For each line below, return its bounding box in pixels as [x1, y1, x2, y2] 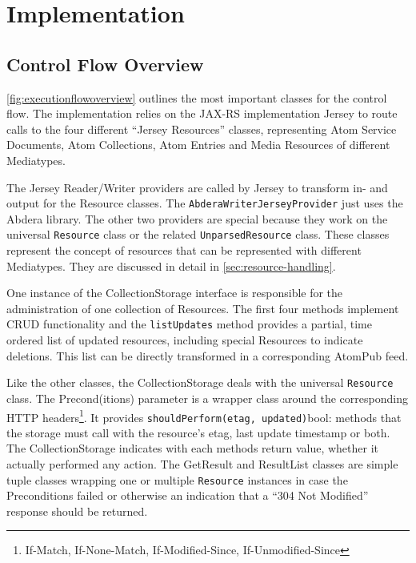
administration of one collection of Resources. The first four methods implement [6, 300, 399, 316]
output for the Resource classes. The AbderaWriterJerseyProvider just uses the [6, 195, 403, 211]
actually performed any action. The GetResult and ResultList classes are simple [6, 456, 398, 473]
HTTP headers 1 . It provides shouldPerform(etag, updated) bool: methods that [6, 406, 402, 425]
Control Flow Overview [6, 51, 204, 76]
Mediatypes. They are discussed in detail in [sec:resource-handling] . [6, 257, 336, 274]
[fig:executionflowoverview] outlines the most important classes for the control [6, 89, 387, 106]
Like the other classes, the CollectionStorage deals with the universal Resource [6, 374, 394, 391]
